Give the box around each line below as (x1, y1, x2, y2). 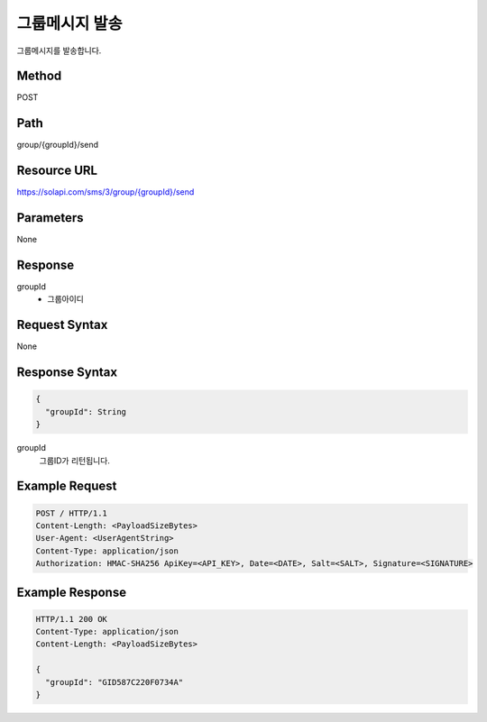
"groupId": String (45, 407, 126, 416)
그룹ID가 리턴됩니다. (39, 455, 110, 466)
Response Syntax (16, 365, 117, 380)
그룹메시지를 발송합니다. (16, 45, 102, 56)
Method (16, 69, 62, 84)
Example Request (16, 479, 117, 494)
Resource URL (16, 163, 98, 178)
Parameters (16, 210, 84, 225)
